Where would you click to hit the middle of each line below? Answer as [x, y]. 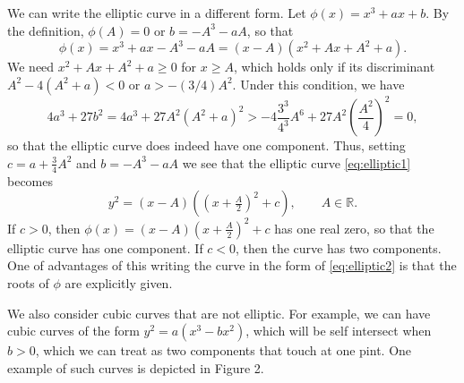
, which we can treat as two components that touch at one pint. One [223, 350]
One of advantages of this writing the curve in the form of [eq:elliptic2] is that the [232, 265]
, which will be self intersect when [339, 331]
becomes [30, 180]
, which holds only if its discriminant [334, 67]
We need [31, 67]
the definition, [46, 30]
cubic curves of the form [73, 331]
